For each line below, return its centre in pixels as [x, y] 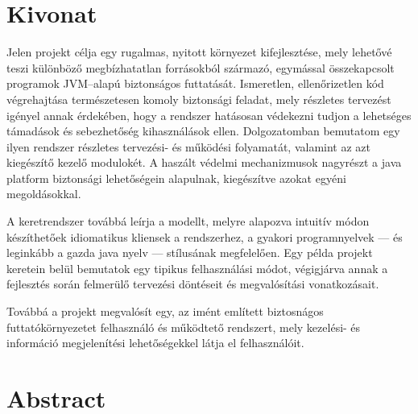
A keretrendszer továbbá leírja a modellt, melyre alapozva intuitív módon [188, 221]
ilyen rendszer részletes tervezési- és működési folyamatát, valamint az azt [189, 146]
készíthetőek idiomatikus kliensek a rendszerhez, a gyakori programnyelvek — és [205, 236]
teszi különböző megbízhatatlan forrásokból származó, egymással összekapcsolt [201, 67]
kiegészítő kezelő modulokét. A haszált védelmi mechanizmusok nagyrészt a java [204, 162]
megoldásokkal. [44, 194]
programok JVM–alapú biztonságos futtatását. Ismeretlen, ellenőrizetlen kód [195, 83]
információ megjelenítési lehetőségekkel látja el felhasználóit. [155, 343]
